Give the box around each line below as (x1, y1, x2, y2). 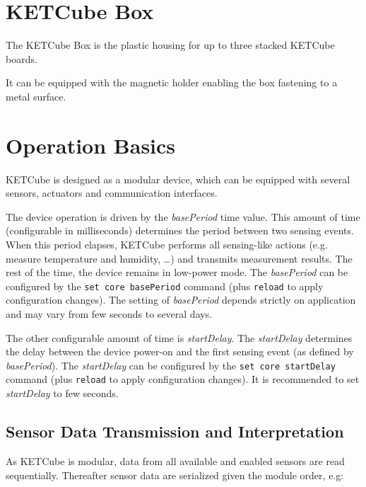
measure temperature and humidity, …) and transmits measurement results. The (6, 251, 353, 265)
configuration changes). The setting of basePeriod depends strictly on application (6, 292, 356, 307)
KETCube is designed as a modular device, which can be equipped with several (6, 171, 350, 186)
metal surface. (6, 88, 66, 103)
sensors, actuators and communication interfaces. (6, 185, 218, 200)
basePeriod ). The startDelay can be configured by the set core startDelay (6, 357, 336, 372)
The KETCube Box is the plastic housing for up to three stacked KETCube (6, 38, 335, 52)
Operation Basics (6, 130, 176, 159)
